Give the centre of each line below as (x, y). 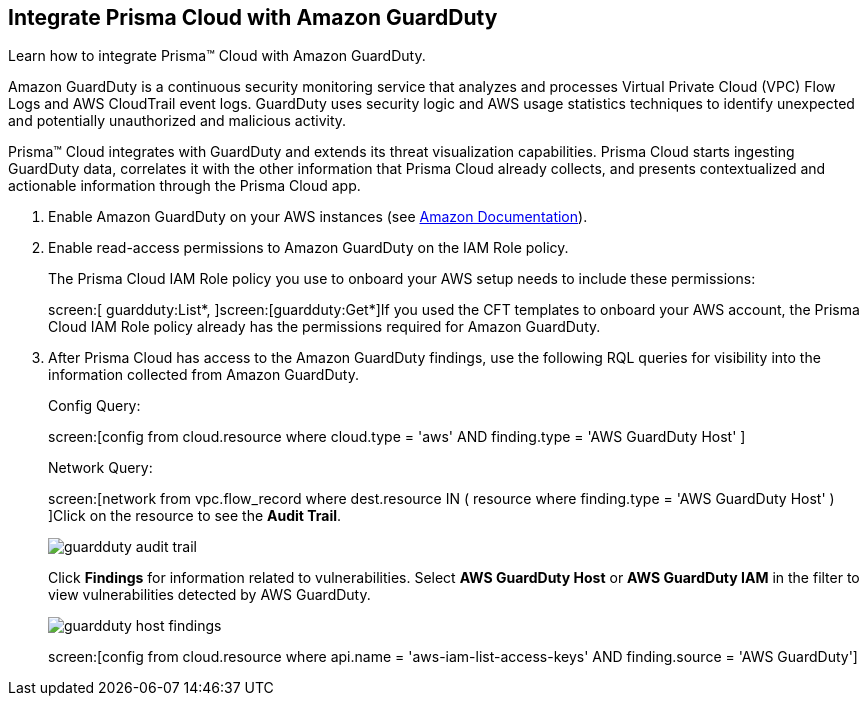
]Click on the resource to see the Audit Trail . (195, 516)
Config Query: (94, 406)
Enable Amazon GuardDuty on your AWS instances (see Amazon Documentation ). (318, 217)
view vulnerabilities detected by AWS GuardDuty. (209, 595)
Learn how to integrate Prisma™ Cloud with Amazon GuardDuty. (217, 56)
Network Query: (100, 468)
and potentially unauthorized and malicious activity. (177, 121)
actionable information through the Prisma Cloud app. (184, 186)
